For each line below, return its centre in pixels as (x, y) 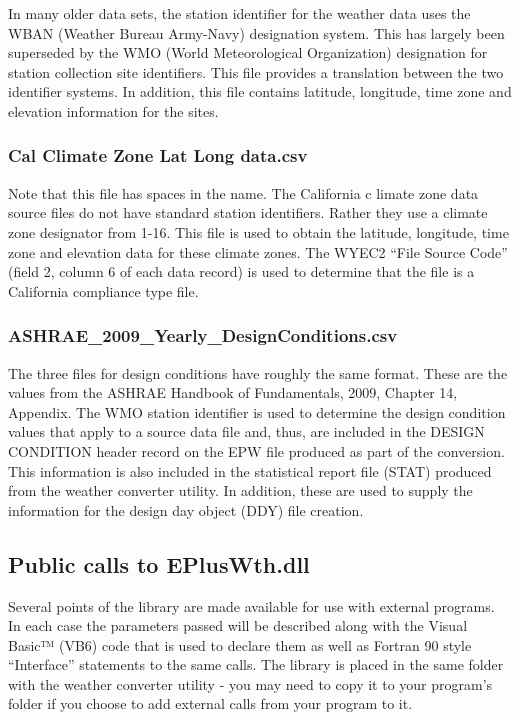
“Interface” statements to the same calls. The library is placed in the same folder (256, 664)
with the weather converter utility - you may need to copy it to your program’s (250, 683)
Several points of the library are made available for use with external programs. (251, 605)
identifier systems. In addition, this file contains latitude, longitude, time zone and (260, 91)
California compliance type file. (103, 290)
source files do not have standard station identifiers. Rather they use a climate (248, 212)
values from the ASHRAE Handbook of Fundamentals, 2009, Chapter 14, (233, 392)
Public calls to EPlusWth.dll (159, 563)
